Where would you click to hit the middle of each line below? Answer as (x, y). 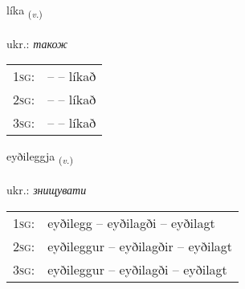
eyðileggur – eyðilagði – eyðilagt (137, 269)
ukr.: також (37, 43)
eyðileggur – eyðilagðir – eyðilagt (140, 246)
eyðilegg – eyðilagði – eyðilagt (131, 222)
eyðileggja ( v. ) (40, 157)
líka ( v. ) (24, 11)
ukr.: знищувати (47, 190)
